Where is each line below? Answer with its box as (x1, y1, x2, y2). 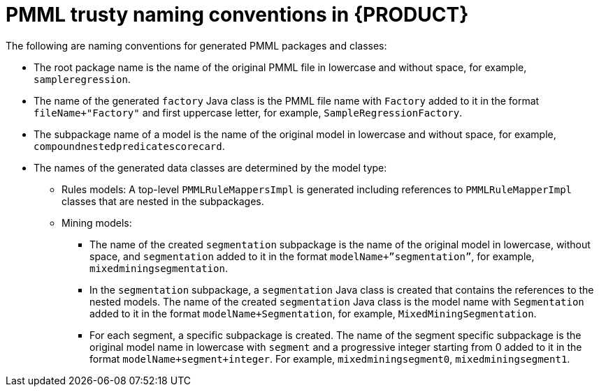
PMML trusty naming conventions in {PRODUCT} (6, 3, 469, 27)
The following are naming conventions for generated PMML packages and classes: (6, 39, 387, 52)
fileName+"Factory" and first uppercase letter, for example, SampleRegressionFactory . (34, 106, 463, 119)
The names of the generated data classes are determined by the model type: (34, 161, 387, 174)
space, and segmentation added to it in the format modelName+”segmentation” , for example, (89, 250, 535, 262)
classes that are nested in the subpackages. (62, 195, 264, 207)
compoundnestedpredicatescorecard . (34, 140, 225, 152)
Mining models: (62, 216, 132, 229)
